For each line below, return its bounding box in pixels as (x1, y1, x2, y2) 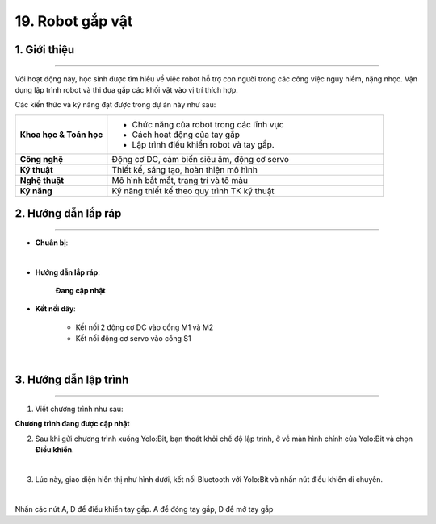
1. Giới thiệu (15, 43, 75, 56)
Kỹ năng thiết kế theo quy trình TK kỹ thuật (111, 185, 275, 197)
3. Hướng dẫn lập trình (15, 373, 129, 387)
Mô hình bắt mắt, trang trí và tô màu (111, 174, 248, 185)
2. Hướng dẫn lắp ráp (15, 206, 122, 221)
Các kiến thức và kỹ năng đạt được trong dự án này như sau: (15, 100, 216, 110)
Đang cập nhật (55, 285, 106, 295)
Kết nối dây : (35, 304, 76, 314)
